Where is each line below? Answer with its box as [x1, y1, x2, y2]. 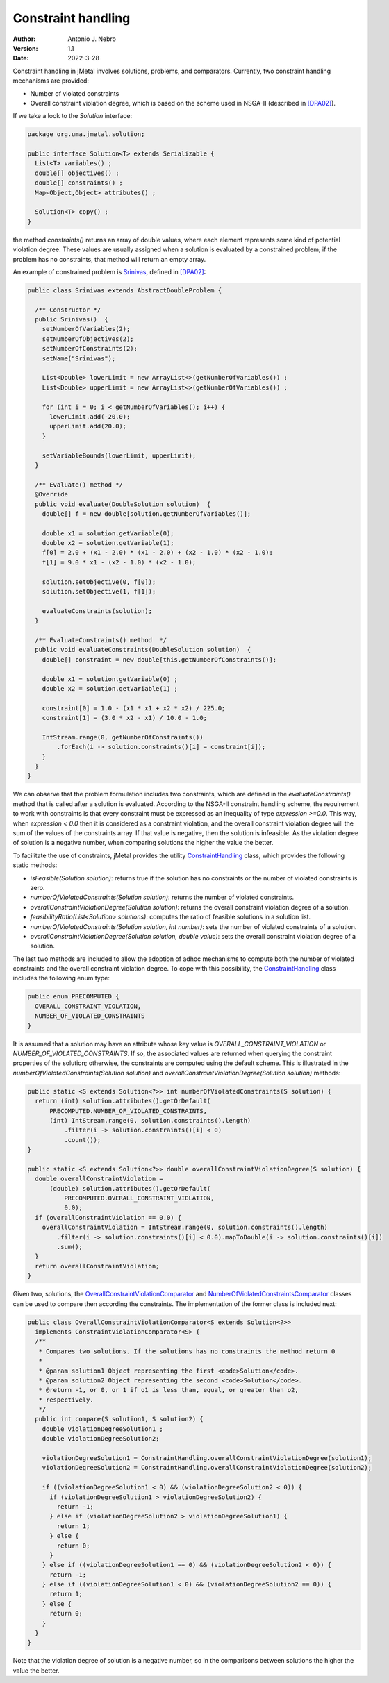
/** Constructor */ [35, 305, 101, 314]
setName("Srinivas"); [42, 354, 116, 362]
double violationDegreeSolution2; [42, 1434, 160, 1443]
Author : [13, 35, 36, 43]
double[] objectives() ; [35, 169, 119, 177]
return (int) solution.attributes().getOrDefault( [35, 1097, 211, 1105]
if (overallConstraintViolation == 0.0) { [35, 1214, 182, 1221]
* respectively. [38, 1396, 94, 1404]
